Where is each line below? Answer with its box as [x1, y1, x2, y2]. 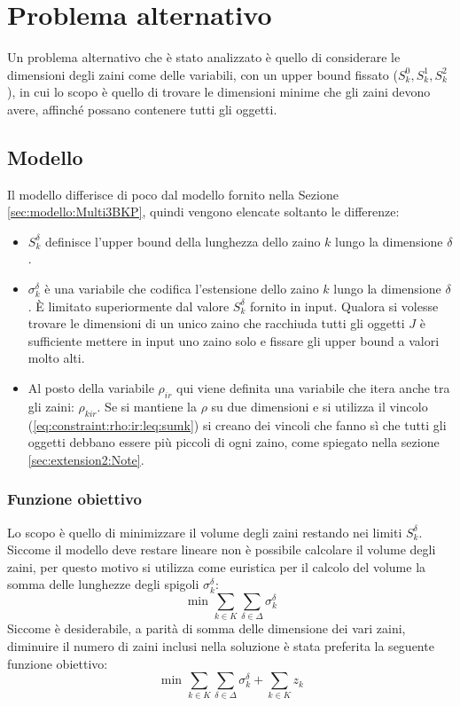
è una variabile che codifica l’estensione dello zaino [44, 279, 319, 298]
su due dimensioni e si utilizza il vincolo [211, 396, 428, 415]
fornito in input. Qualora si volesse [249, 296, 439, 315]
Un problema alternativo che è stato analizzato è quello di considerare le [7, 48, 401, 67]
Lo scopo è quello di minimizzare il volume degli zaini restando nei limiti [7, 522, 402, 541]
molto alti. [27, 349, 85, 367]
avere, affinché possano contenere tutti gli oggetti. [7, 99, 277, 118]
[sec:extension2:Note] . [27, 450, 144, 468]
